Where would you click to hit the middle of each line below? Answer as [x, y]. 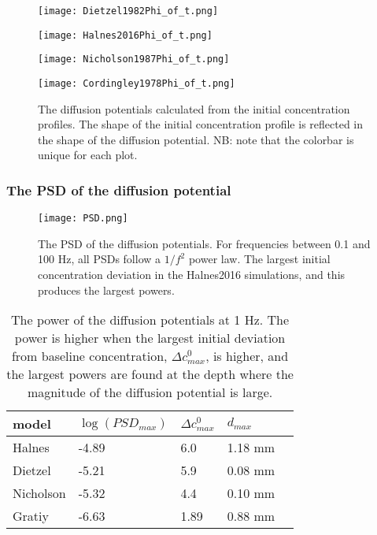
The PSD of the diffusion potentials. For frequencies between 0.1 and [204, 243]
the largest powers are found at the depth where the [150, 374]
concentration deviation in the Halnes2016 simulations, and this [192, 275]
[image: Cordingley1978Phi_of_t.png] [137, 83]
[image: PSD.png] [83, 219]
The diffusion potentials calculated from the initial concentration [194, 108]
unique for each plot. [88, 155]
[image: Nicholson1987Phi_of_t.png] [134, 59]
